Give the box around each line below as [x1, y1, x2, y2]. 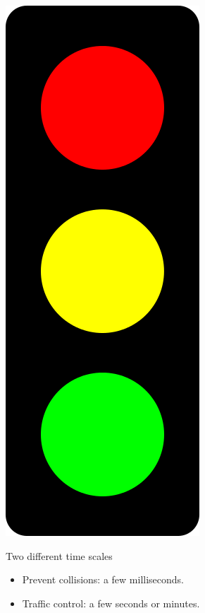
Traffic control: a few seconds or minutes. [22, 595, 200, 610]
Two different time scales [6, 548, 113, 563]
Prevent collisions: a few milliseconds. [22, 572, 184, 587]
